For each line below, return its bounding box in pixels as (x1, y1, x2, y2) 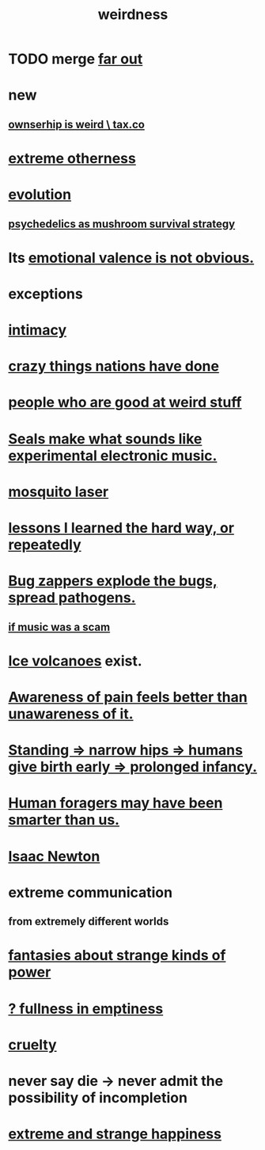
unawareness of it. (8, 704, 134, 723)
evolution (8, 186, 72, 203)
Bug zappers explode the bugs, (8, 572, 218, 590)
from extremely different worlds (8, 915, 169, 928)
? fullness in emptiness (8, 1000, 164, 1018)
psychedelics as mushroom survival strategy (8, 217, 236, 230)
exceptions (8, 285, 83, 302)
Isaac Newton (8, 847, 100, 865)
